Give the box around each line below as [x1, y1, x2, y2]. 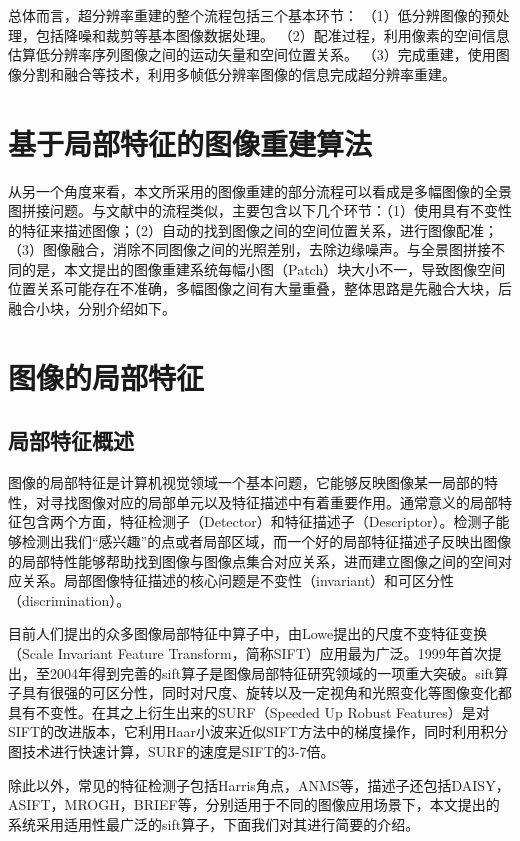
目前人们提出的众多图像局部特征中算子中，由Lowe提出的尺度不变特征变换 [8, 623, 488, 644]
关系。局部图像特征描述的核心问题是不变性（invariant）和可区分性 [21, 570, 455, 591]
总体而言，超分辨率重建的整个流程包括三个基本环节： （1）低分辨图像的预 [8, 5, 496, 25]
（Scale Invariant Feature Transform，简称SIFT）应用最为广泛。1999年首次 [8, 642, 488, 663]
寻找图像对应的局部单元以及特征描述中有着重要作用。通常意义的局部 [49, 491, 498, 512]
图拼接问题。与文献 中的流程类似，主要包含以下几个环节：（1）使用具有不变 [8, 200, 498, 221]
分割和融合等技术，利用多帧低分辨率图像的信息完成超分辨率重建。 [21, 63, 456, 84]
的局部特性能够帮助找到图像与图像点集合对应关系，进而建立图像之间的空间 [8, 550, 498, 571]
